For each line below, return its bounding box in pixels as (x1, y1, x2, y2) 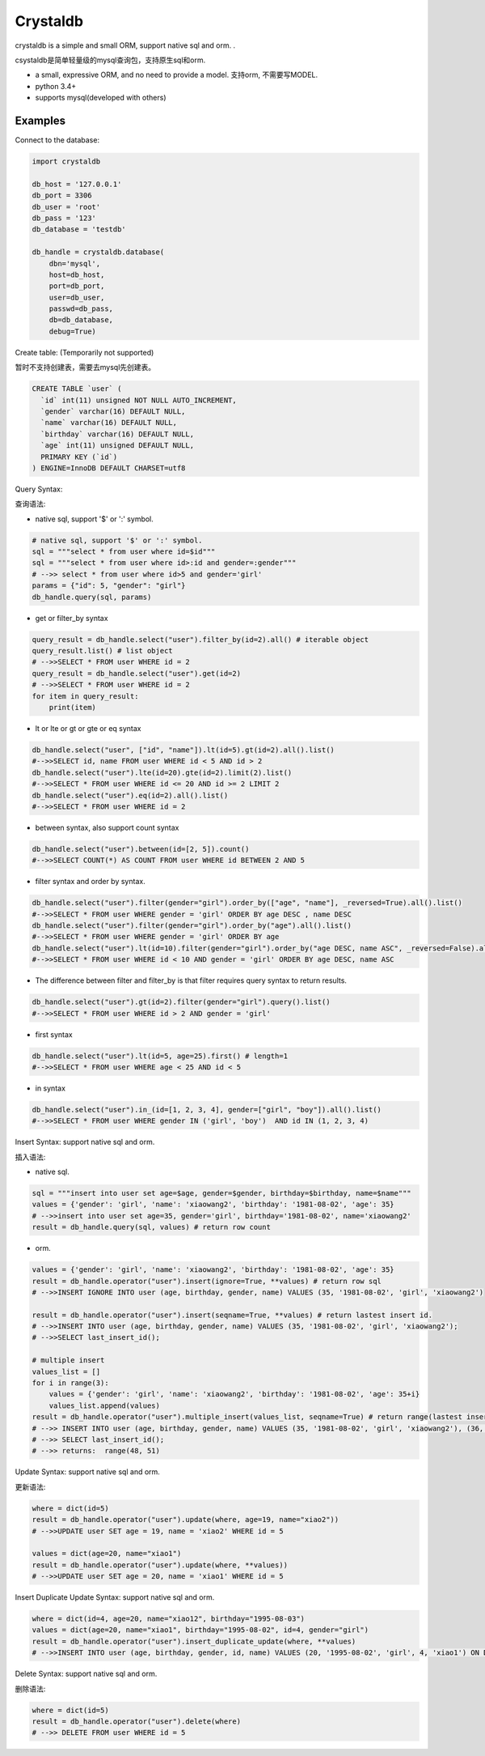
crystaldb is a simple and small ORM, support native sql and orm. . (15, 40, 236, 50)
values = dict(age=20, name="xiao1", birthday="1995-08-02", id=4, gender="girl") (32, 1626, 369, 1635)
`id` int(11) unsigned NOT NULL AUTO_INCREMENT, (40, 395, 238, 405)
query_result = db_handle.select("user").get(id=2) (32, 669, 242, 678)
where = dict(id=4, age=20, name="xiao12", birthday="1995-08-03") (32, 1614, 306, 1623)
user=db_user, (48, 292, 105, 302)
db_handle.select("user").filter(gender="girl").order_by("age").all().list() (32, 921, 352, 930)
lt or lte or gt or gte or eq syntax (35, 723, 141, 733)
